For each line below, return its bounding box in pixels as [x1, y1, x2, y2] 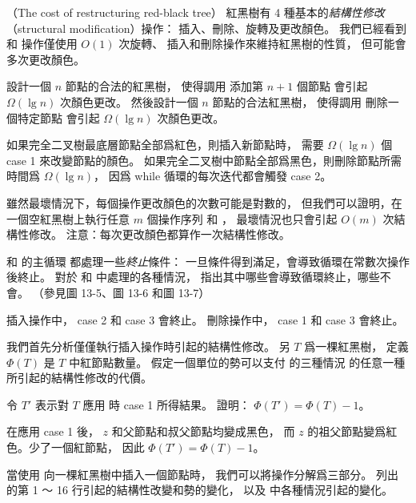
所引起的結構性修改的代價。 [6, 369, 152, 386]
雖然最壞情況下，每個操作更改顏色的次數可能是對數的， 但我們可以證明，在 [6, 194, 402, 211]
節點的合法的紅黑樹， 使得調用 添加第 [65, 78, 264, 95]
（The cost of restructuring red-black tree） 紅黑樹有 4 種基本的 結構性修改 [6, 4, 385, 20]
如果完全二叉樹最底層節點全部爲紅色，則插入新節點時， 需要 [6, 136, 324, 153]
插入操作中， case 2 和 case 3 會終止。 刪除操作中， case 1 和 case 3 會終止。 [6, 311, 404, 328]
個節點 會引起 [296, 78, 368, 95]
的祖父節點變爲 [307, 423, 386, 440]
